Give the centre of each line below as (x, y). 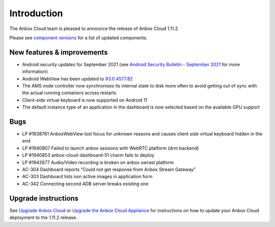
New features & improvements (59, 52)
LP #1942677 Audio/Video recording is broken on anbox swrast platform (98, 162)
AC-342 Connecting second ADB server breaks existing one (85, 184)
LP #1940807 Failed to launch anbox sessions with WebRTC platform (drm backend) (111, 148)
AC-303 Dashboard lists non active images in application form (87, 177)
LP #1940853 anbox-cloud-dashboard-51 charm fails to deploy (88, 155)
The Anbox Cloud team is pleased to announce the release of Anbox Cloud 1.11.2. (94, 29)
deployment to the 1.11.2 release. (43, 218)
